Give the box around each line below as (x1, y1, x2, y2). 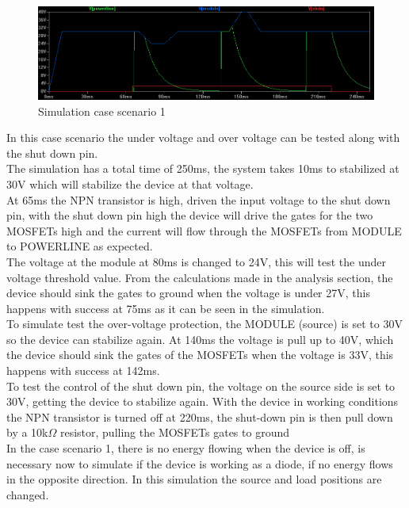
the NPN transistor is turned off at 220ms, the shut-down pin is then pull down (6, 408, 393, 425)
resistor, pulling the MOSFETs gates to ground (59, 424, 289, 441)
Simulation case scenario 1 (38, 102, 166, 119)
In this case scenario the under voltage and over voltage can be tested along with (6, 129, 400, 146)
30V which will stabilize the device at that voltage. (6, 175, 254, 192)
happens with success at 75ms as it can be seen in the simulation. (6, 300, 325, 316)
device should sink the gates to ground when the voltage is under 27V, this (6, 285, 370, 301)
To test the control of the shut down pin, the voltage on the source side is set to (6, 377, 396, 394)
